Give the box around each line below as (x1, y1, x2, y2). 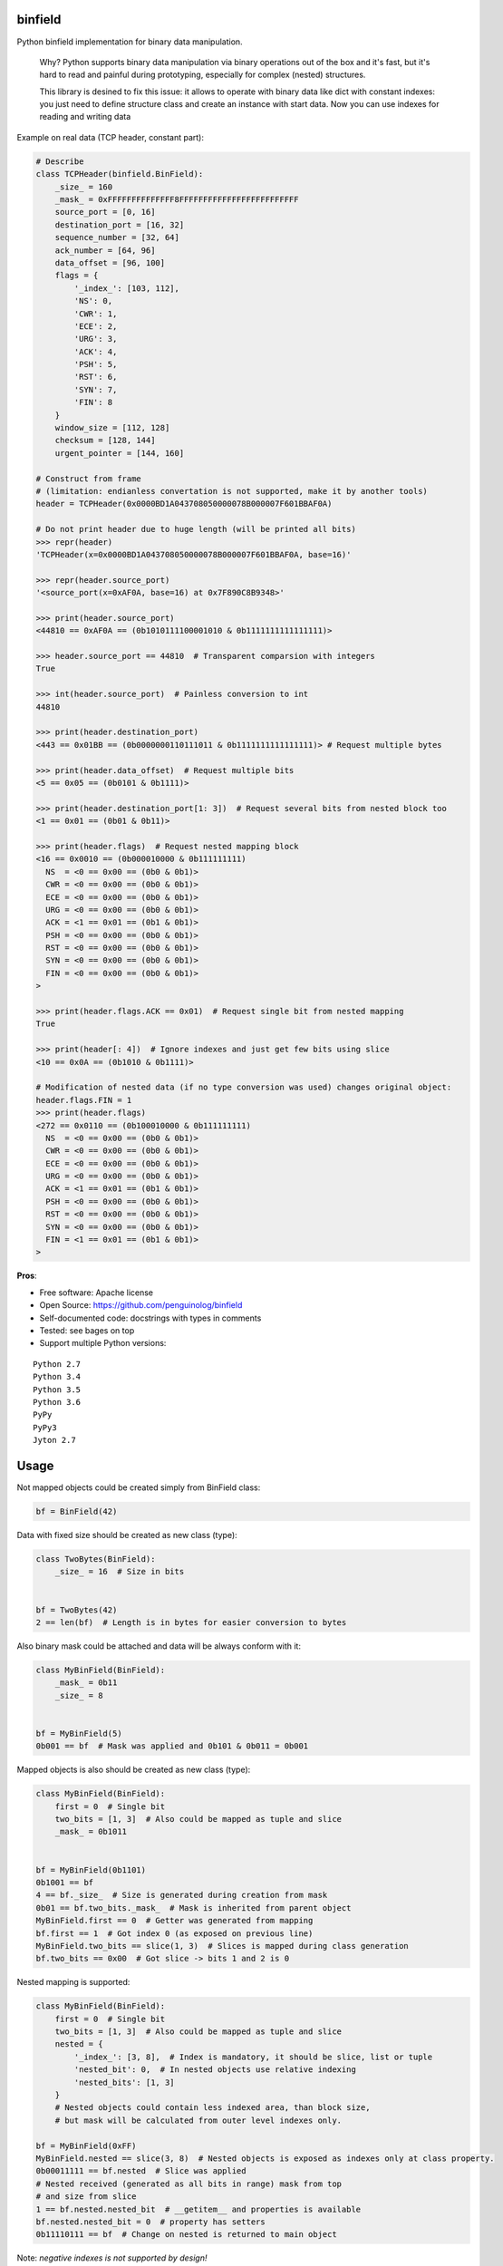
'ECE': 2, (73, 321, 118, 331)
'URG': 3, (73, 334, 118, 344)
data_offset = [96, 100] (54, 257, 166, 267)
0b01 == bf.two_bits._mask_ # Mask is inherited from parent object (35, 1903, 352, 1913)
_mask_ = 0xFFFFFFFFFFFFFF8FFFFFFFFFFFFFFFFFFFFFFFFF (54, 195, 299, 205)
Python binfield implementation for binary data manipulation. (16, 36, 244, 47)
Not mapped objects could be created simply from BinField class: (16, 1482, 261, 1493)
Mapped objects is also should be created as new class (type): (16, 1764, 251, 1776)
